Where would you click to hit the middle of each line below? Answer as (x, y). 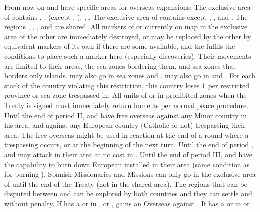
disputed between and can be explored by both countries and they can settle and (128, 194)
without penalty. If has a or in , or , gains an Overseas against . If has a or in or (127, 203)
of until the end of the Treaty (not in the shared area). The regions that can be (126, 184)
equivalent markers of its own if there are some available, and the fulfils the (120, 46)
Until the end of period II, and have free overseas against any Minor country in (126, 115)
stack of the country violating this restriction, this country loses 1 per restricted (127, 85)
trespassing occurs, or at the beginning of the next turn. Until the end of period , (129, 144)
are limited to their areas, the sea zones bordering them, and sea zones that (120, 66)
